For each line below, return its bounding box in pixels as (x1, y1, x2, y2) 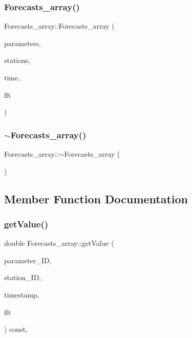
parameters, (4, 37, 41, 48)
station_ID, (4, 272, 41, 283)
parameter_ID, (4, 255, 52, 265)
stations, (4, 55, 31, 66)
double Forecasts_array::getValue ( (4, 238, 114, 248)
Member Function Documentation (4, 191, 188, 206)
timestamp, (4, 289, 39, 300)
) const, (4, 324, 28, 334)
